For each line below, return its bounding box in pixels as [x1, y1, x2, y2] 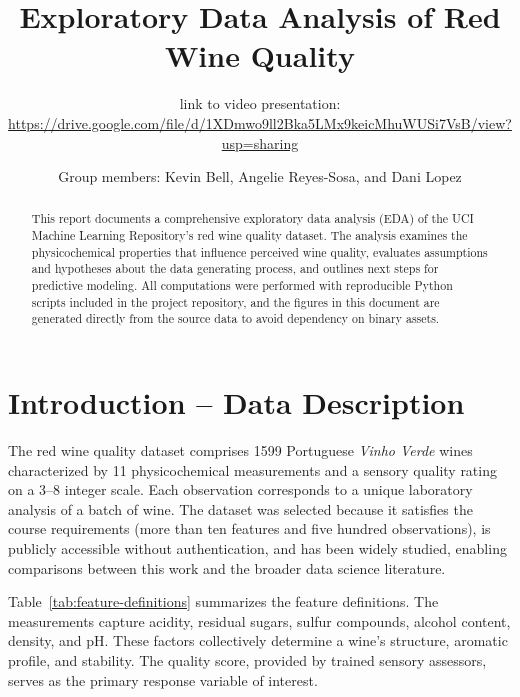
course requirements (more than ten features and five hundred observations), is [8, 518, 491, 539]
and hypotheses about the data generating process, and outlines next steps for [31, 260, 439, 277]
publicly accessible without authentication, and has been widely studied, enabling [8, 537, 507, 558]
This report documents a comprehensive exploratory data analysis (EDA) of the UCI [31, 210, 474, 227]
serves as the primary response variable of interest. [8, 669, 318, 690]
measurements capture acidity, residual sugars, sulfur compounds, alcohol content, [8, 610, 511, 631]
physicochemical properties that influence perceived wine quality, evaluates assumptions [31, 243, 488, 260]
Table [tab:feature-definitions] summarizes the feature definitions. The [8, 591, 439, 612]
